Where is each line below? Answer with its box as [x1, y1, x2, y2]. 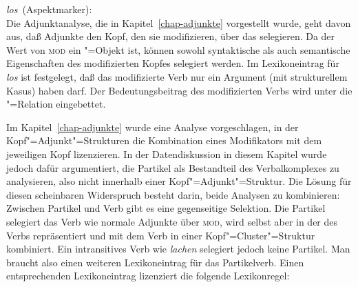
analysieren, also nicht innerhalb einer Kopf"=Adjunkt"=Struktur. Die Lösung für [6, 174, 352, 188]
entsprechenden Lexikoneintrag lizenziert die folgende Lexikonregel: [6, 268, 290, 283]
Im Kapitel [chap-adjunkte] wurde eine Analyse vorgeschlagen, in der [6, 119, 299, 134]
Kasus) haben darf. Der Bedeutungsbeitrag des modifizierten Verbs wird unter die [6, 83, 352, 97]
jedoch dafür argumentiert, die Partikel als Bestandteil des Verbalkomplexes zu [6, 160, 339, 175]
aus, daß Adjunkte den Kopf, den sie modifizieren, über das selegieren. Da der [6, 29, 335, 43]
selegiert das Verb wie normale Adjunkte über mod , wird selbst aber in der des [6, 214, 338, 228]
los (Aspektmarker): [6, 2, 92, 16]
